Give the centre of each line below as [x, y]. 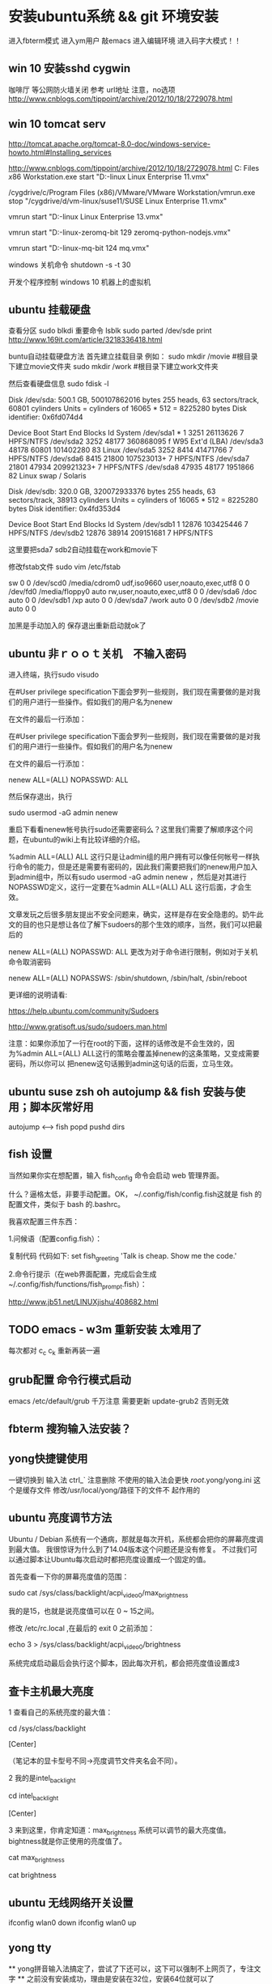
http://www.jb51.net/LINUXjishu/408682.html [84, 1302]
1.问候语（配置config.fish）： [55, 1238]
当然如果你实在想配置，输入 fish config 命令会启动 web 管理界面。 [116, 1176]
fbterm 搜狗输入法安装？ [70, 1429]
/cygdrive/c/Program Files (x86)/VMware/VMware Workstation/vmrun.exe [132, 192]
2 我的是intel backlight [42, 1779]
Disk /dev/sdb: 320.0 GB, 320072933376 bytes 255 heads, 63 [112, 491]
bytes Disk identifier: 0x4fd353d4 [65, 509]
